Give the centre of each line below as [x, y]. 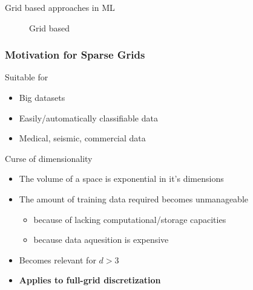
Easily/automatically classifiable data [88, 118]
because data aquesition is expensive [101, 240]
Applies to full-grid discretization [90, 280]
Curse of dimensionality [49, 158]
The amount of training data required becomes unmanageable [134, 198]
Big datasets [42, 97]
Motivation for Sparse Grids [75, 55]
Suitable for [27, 77]
